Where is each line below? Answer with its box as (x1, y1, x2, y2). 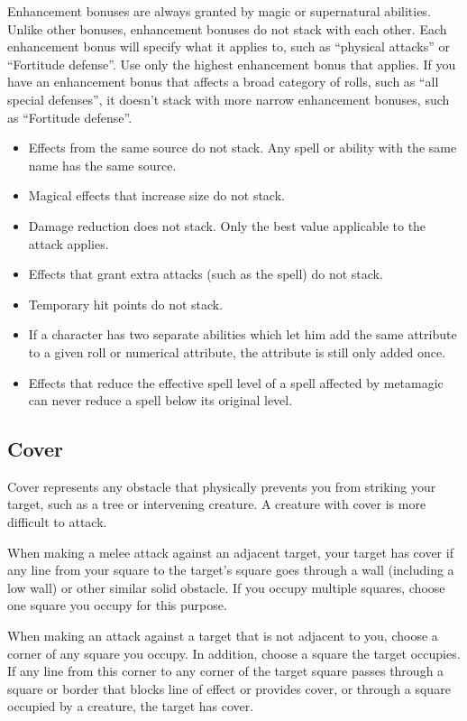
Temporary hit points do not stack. (28, 294, 224, 313)
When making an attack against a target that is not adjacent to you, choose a (7, 626, 438, 645)
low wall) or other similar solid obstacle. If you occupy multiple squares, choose (7, 578, 445, 596)
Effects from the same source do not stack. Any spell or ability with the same (28, 138, 457, 157)
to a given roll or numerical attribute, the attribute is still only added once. (28, 342, 446, 361)
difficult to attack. (7, 513, 107, 532)
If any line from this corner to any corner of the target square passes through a (7, 661, 444, 680)
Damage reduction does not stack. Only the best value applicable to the (28, 216, 426, 235)
